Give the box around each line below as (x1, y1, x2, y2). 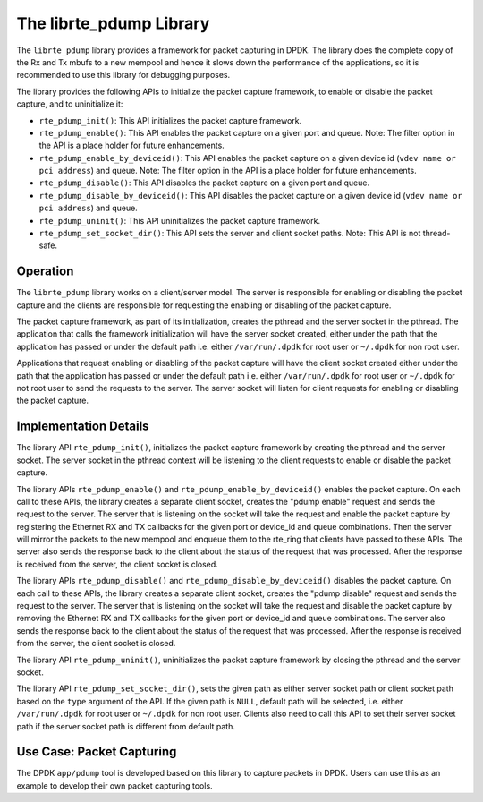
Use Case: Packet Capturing (16, 744, 177, 760)
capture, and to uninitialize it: (16, 98, 123, 109)
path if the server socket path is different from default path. (16, 721, 236, 731)
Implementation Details (16, 419, 149, 434)
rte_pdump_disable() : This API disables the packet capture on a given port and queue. (38, 177, 370, 188)
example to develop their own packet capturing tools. (16, 780, 214, 791)
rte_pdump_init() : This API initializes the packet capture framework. (38, 115, 302, 125)
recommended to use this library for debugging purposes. (16, 70, 231, 81)
